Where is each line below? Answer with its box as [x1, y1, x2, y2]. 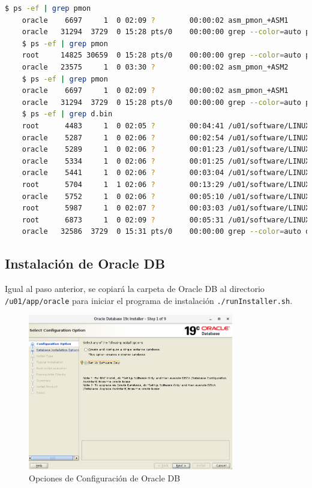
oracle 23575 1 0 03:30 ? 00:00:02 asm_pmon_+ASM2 [22, 62, 289, 71]
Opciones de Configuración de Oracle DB [29, 472, 181, 484]
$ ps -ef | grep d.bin [22, 110, 113, 119]
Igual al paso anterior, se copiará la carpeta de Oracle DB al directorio [5, 282, 265, 295]
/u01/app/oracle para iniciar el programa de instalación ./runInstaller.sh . [5, 294, 293, 306]
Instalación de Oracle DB [5, 254, 166, 273]
